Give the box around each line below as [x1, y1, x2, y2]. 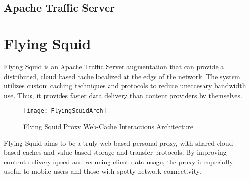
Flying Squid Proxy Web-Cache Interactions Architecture [23, 121, 194, 131]
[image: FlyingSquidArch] [23, 107, 107, 114]
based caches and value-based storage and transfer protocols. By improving [4, 147, 227, 157]
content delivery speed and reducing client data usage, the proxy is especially [4, 156, 233, 166]
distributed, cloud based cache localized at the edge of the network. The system [4, 71, 240, 81]
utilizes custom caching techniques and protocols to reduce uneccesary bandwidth [4, 81, 246, 91]
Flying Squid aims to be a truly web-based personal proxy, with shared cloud [4, 137, 233, 147]
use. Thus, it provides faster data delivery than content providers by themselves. [4, 90, 242, 100]
